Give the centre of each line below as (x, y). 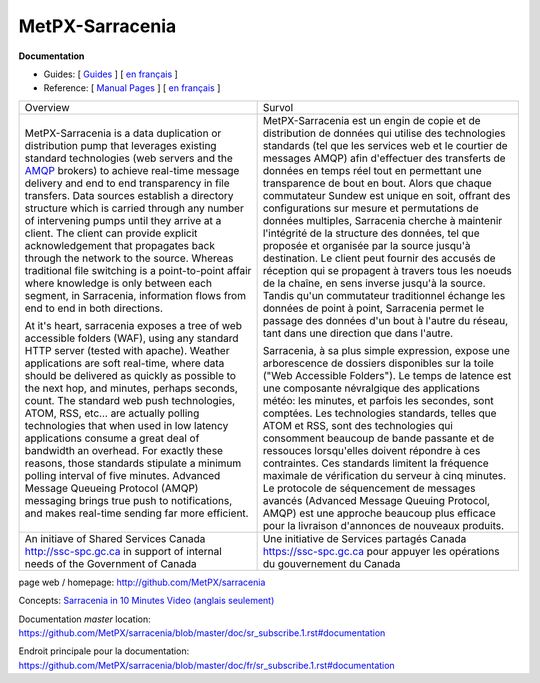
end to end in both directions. (94, 308)
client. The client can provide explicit (111, 233)
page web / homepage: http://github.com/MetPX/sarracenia (142, 582)
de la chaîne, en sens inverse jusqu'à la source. (374, 283)
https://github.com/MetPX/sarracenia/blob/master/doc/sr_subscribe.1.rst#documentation (202, 632)
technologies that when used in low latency (126, 425)
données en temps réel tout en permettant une (372, 170)
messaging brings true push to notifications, (128, 500)
